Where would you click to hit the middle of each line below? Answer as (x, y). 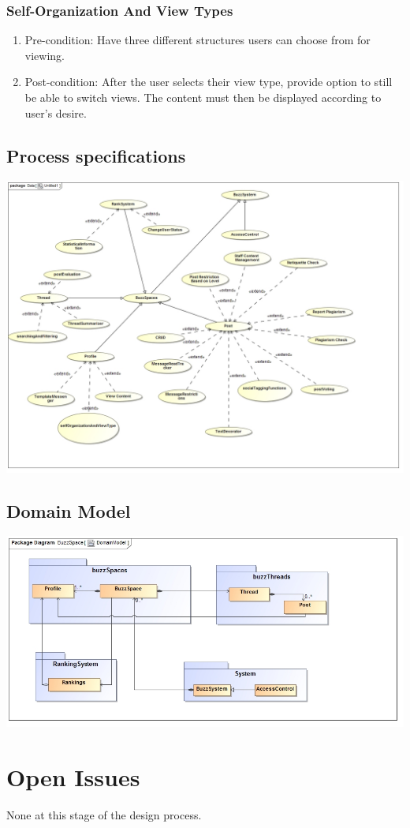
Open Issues (73, 777)
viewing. (45, 55)
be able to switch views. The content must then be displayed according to (203, 97)
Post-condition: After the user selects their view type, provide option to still (209, 82)
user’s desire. (56, 112)
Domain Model (69, 510)
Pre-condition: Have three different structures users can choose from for (198, 40)
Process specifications (96, 155)
